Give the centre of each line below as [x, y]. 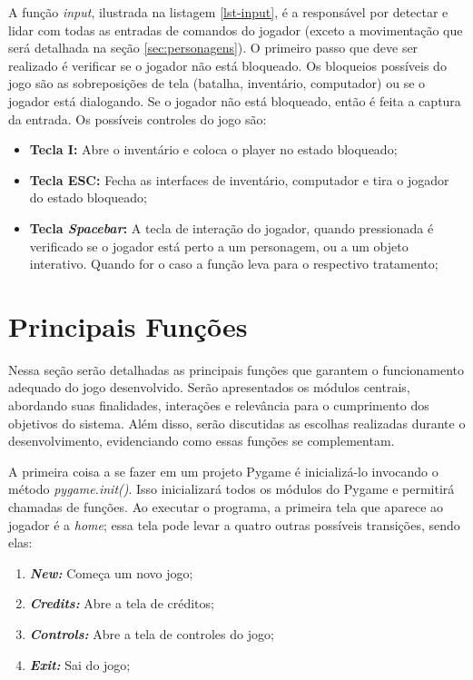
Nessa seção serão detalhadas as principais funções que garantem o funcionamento [236, 369]
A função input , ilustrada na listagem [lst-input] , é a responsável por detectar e [228, 12]
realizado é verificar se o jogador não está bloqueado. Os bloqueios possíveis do [227, 65]
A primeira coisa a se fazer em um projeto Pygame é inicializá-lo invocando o [223, 471]
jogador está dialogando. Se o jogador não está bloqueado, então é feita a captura [235, 100]
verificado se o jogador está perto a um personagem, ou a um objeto [219, 246]
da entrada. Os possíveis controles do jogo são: [138, 118]
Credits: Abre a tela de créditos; [122, 603]
